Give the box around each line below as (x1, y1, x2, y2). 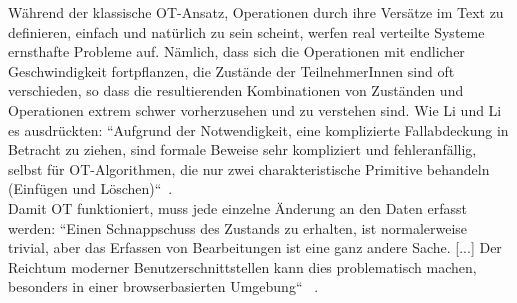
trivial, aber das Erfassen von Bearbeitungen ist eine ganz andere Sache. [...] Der (8, 237, 502, 258)
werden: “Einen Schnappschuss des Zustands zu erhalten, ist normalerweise (8, 217, 468, 238)
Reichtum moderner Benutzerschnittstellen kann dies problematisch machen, (8, 256, 477, 277)
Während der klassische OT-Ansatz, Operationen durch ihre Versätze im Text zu (8, 2, 504, 22)
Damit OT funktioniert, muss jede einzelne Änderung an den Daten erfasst (8, 197, 467, 218)
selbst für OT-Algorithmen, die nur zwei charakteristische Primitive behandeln (8, 158, 490, 179)
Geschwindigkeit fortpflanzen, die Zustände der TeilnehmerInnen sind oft (8, 60, 455, 81)
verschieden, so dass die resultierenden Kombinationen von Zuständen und (8, 80, 464, 101)
